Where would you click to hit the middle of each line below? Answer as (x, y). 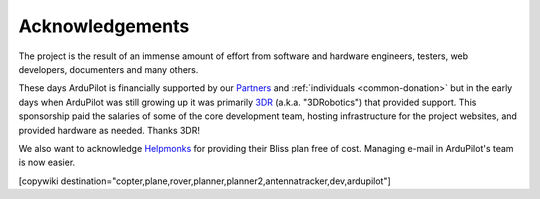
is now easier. (47, 162)
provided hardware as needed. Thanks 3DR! (109, 130)
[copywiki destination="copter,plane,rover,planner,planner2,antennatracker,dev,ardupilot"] (205, 181)
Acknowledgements (104, 26)
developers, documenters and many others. (108, 69)
